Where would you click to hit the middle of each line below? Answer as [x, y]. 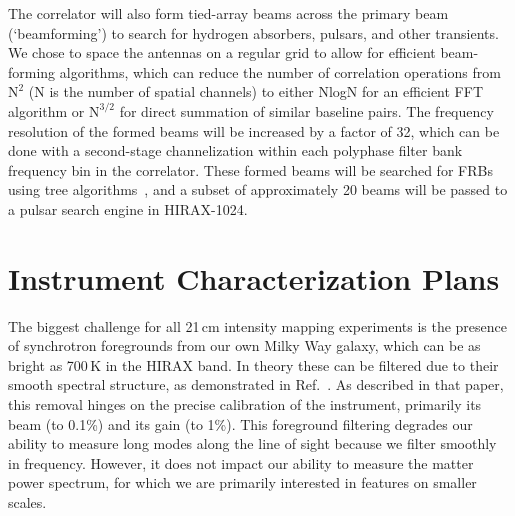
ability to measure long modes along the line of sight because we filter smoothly [252, 443]
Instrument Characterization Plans [254, 277]
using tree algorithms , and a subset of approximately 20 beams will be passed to [258, 189]
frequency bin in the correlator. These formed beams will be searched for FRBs [250, 169]
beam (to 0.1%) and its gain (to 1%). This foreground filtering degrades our [240, 423]
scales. [27, 502]
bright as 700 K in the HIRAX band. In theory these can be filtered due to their [253, 364]
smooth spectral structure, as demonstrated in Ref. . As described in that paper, [256, 384]
